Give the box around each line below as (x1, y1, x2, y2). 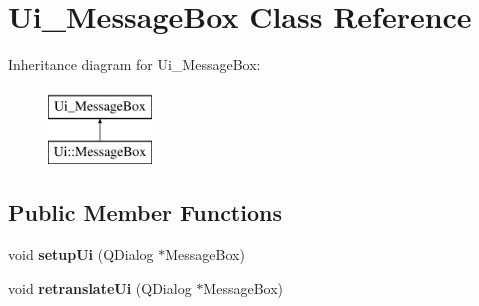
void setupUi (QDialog (8, 244, 154, 265)
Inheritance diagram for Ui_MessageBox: (8, 54, 261, 75)
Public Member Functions (8, 197, 282, 228)
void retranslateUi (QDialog (8, 277, 192, 298)
